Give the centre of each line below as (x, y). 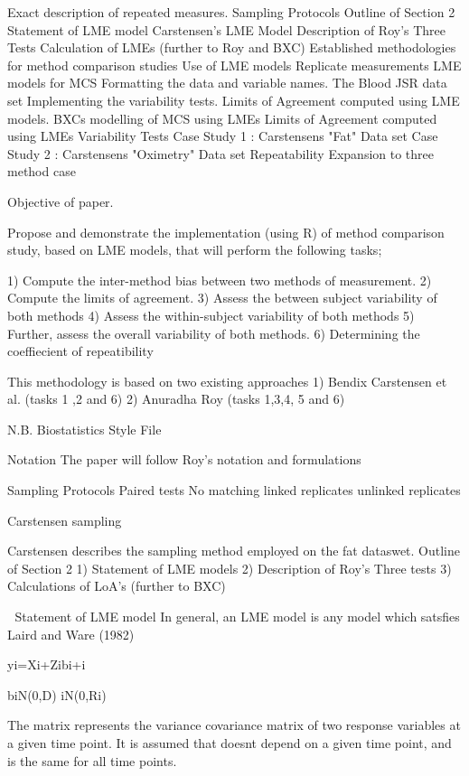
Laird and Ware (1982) (71, 634)
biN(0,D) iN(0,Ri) (57, 694)
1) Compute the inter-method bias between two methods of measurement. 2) (220, 280)
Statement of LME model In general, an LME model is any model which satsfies (237, 617)
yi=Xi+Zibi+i (47, 664)
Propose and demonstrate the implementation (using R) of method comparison (226, 232)
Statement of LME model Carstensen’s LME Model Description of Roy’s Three (227, 29)
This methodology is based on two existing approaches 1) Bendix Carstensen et (227, 381)
